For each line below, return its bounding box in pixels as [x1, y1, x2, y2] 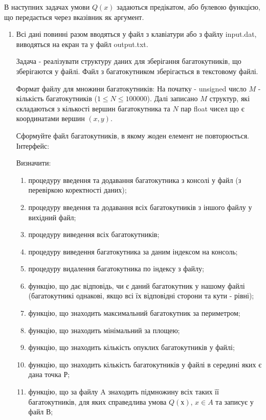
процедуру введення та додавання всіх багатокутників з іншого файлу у [28, 201, 252, 212]
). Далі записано [147, 93, 198, 104]
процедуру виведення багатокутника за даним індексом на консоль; [28, 246, 238, 256]
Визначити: [16, 157, 51, 168]
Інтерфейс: [16, 140, 50, 151]
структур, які [209, 93, 250, 104]
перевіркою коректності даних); [28, 184, 127, 195]
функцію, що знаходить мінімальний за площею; [28, 324, 180, 335]
